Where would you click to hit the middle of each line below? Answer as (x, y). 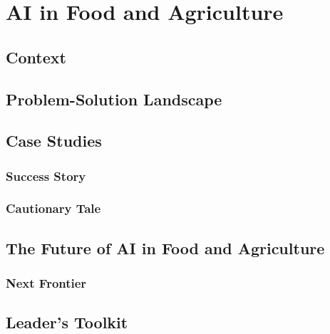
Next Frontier (46, 283)
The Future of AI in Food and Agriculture (165, 247)
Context (36, 57)
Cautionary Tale (53, 208)
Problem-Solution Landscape (114, 99)
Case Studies (54, 141)
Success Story (46, 176)
